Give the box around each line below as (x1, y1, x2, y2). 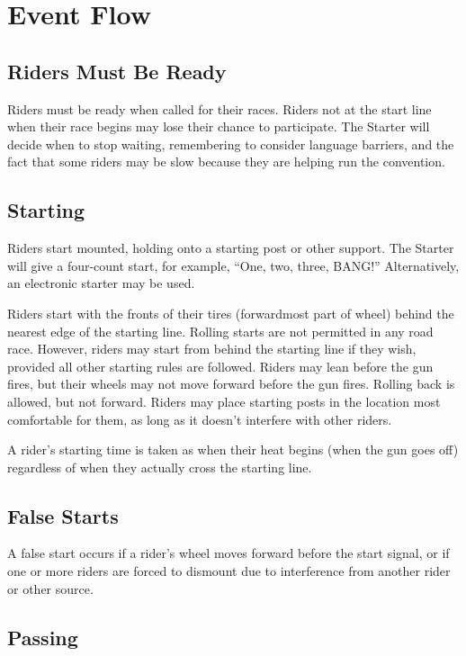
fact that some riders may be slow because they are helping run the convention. (7, 152, 445, 171)
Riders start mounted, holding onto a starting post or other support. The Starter (7, 238, 454, 257)
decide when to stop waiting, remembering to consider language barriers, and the (7, 134, 454, 153)
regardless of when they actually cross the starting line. (7, 457, 312, 476)
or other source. (7, 579, 94, 598)
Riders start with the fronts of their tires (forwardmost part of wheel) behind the (7, 303, 454, 322)
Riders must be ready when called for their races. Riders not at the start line (7, 99, 432, 118)
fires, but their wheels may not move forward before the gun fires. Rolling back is (7, 374, 455, 393)
